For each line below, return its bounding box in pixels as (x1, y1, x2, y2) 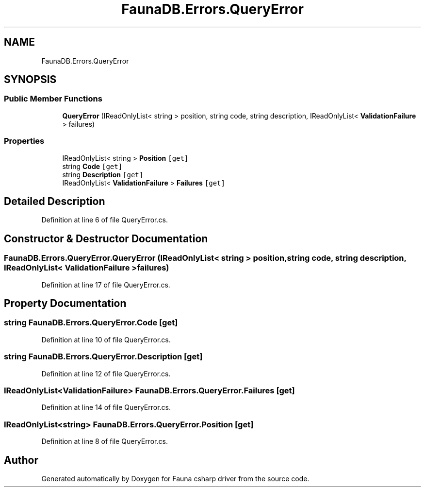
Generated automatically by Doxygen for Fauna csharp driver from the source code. (41, 474, 310, 483)
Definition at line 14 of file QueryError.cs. (41, 403, 171, 412)
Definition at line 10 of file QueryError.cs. (41, 335, 171, 344)
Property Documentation (4, 297, 127, 310)
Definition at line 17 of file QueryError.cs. (41, 280, 170, 289)
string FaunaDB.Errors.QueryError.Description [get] (4, 352, 203, 362)
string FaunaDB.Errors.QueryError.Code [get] (4, 318, 178, 328)
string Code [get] (62, 162, 123, 170)
